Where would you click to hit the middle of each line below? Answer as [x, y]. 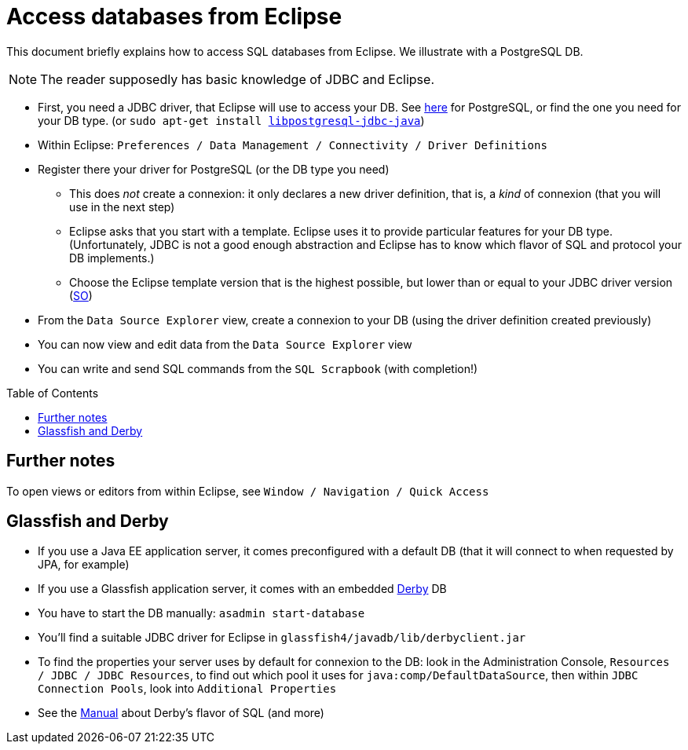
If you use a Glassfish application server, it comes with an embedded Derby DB [242, 589]
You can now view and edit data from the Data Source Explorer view [225, 344]
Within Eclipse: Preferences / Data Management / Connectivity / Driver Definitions [293, 145]
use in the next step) [122, 207]
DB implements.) [112, 258]
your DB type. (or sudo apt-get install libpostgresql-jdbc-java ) [231, 120]
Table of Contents [53, 393]
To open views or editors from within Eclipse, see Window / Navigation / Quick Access [248, 491]
